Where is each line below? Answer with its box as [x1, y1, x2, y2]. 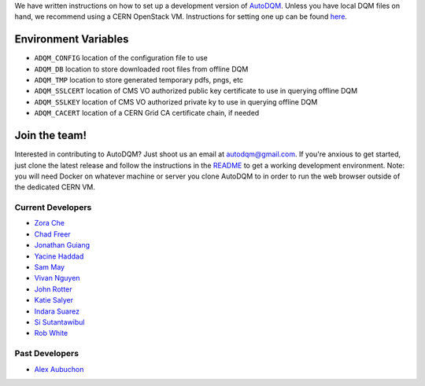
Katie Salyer [34, 296, 74, 305]
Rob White [34, 329, 68, 338]
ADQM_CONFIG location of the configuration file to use [34, 53, 208, 63]
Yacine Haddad [34, 252, 84, 261]
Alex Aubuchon [34, 364, 84, 373]
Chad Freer [34, 229, 71, 239]
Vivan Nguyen [34, 274, 80, 283]
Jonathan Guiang [34, 241, 91, 250]
